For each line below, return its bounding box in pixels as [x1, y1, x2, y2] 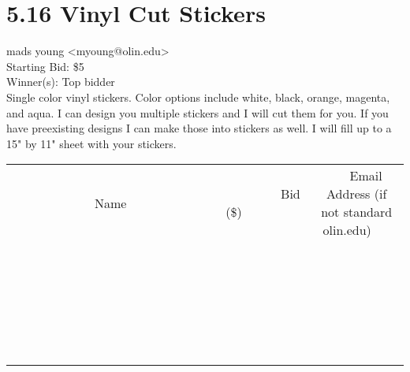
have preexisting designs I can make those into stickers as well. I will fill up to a [6, 120, 392, 136]
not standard [321, 203, 393, 221]
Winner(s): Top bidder [6, 73, 115, 90]
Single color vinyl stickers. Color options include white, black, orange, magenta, [6, 88, 390, 105]
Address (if [326, 184, 387, 203]
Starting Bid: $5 [6, 58, 84, 74]
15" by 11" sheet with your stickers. [6, 135, 177, 151]
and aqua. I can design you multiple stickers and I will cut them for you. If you [6, 104, 389, 121]
